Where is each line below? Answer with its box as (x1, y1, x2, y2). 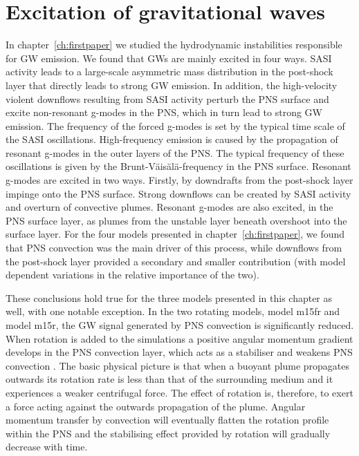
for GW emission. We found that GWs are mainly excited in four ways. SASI (6, 50, 332, 65)
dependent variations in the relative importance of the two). (6, 267, 259, 282)
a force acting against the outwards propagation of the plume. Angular (6, 399, 306, 413)
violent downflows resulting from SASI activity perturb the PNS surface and (6, 91, 329, 106)
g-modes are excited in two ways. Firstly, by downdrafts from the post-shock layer (6, 173, 353, 187)
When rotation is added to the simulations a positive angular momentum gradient (6, 331, 353, 345)
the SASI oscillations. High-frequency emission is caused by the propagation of (6, 132, 338, 146)
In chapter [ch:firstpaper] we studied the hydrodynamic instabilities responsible (6, 37, 342, 52)
